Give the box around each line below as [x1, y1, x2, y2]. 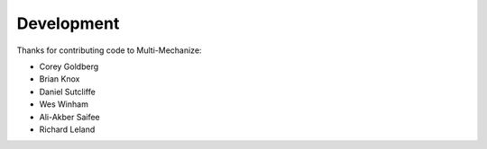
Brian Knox [39, 74, 80, 84]
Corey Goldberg [39, 61, 99, 72]
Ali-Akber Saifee [39, 111, 101, 122]
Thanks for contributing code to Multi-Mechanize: [16, 45, 202, 56]
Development [16, 13, 120, 33]
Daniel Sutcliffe [39, 86, 96, 97]
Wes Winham [39, 99, 89, 110]
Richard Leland [39, 124, 96, 135]
